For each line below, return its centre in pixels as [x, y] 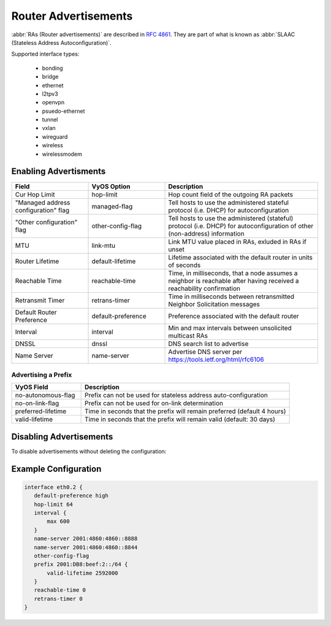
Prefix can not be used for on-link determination [154, 403]
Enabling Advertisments [59, 172]
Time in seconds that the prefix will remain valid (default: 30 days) [180, 419]
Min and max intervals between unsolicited [230, 328]
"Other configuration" [46, 222]
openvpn [53, 102]
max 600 [58, 521]
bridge [50, 77]
